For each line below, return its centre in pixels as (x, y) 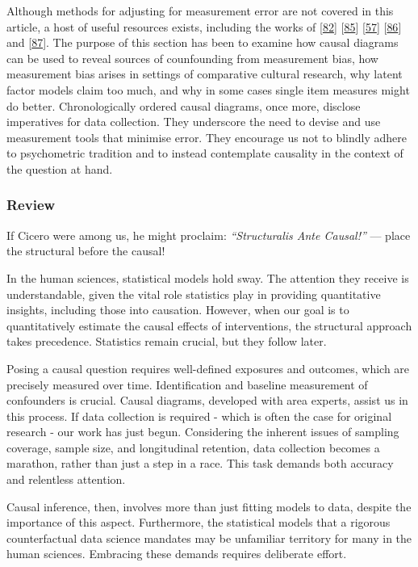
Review (31, 205)
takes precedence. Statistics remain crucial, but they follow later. (167, 341)
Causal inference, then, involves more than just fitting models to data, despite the (209, 506)
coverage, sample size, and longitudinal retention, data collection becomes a (193, 447)
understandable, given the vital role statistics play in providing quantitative (194, 294)
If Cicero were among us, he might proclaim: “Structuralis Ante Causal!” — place (209, 235)
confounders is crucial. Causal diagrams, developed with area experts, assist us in (207, 400)
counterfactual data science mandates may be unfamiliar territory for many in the (209, 538)
